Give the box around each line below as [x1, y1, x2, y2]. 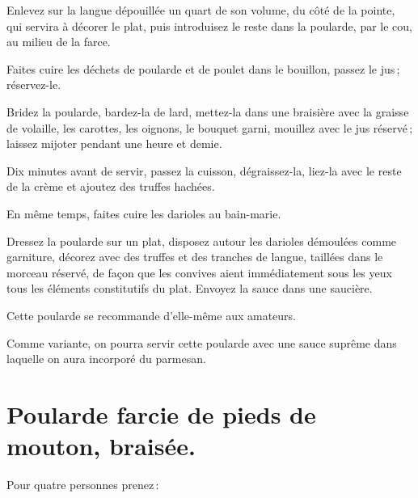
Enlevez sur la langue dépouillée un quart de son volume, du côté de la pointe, [6, 2, 395, 18]
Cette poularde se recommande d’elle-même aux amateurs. [6, 306, 296, 323]
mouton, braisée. [6, 429, 196, 462]
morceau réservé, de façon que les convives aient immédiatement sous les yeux [6, 264, 392, 281]
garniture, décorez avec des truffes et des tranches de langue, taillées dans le [6, 248, 383, 265]
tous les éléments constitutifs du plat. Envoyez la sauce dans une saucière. [6, 280, 373, 297]
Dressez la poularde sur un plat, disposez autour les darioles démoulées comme [6, 232, 397, 249]
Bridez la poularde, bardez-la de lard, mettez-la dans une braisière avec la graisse [6, 103, 409, 120]
